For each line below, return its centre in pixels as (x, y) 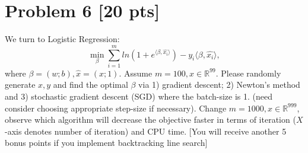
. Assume (136, 73)
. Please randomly (248, 73)
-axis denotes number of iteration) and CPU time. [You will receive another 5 (146, 131)
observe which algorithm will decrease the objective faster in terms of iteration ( (150, 119)
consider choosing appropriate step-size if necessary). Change (116, 108)
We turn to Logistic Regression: (62, 39)
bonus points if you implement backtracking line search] (106, 143)
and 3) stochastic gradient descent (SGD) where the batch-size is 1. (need (139, 96)
